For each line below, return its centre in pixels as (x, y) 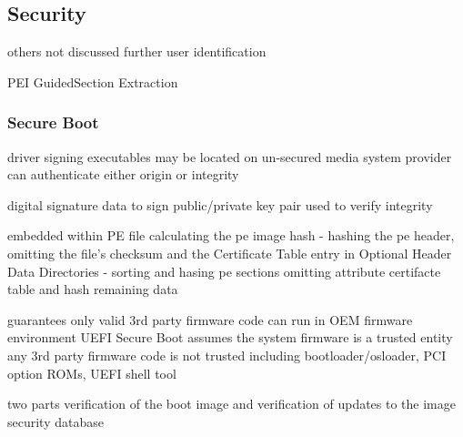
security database (55, 421)
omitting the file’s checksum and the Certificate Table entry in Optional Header (230, 253)
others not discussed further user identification (137, 51)
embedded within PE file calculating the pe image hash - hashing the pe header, (231, 235)
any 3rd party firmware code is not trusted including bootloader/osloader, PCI (227, 355)
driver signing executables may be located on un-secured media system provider (230, 156)
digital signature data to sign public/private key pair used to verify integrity (220, 204)
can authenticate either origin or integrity (123, 174)
